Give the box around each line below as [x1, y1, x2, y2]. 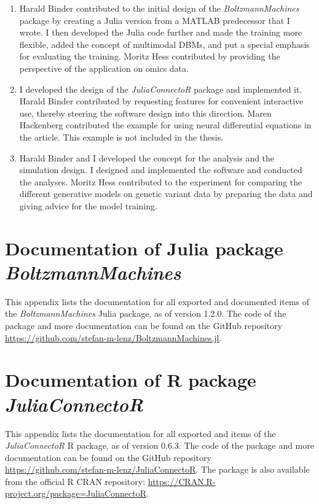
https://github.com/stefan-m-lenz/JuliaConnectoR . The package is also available [5, 463, 310, 476]
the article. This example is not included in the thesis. [19, 130, 224, 143]
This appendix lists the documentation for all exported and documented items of [5, 295, 310, 308]
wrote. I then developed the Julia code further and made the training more [19, 26, 302, 39]
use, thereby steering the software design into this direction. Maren [19, 106, 272, 119]
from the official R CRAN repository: [5, 475, 146, 487]
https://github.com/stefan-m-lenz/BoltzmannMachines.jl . [5, 331, 222, 344]
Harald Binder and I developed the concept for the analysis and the [19, 151, 275, 164]
